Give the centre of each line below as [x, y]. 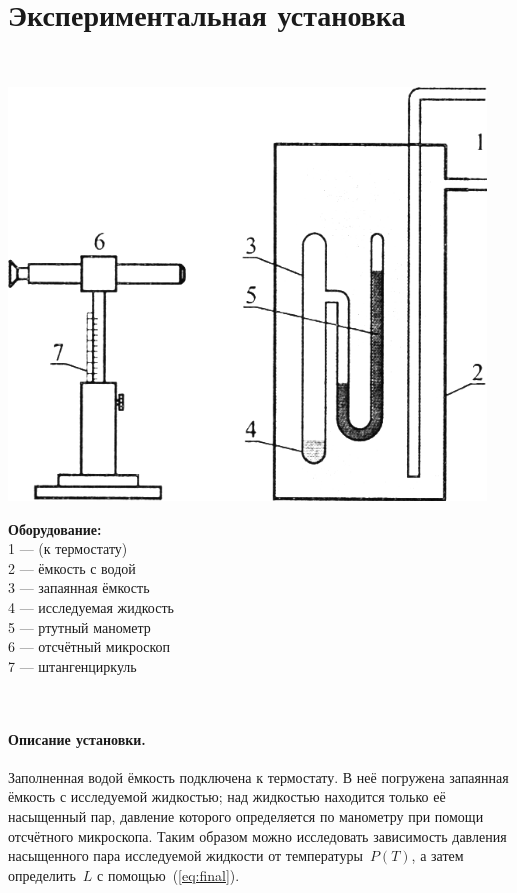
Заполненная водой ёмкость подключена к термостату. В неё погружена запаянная [258, 776]
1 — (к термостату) [68, 548]
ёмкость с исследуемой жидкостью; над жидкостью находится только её [227, 796]
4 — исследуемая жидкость [91, 607]
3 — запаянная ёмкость [79, 587]
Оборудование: [55, 528]
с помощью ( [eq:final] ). [168, 874]
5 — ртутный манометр [79, 626]
